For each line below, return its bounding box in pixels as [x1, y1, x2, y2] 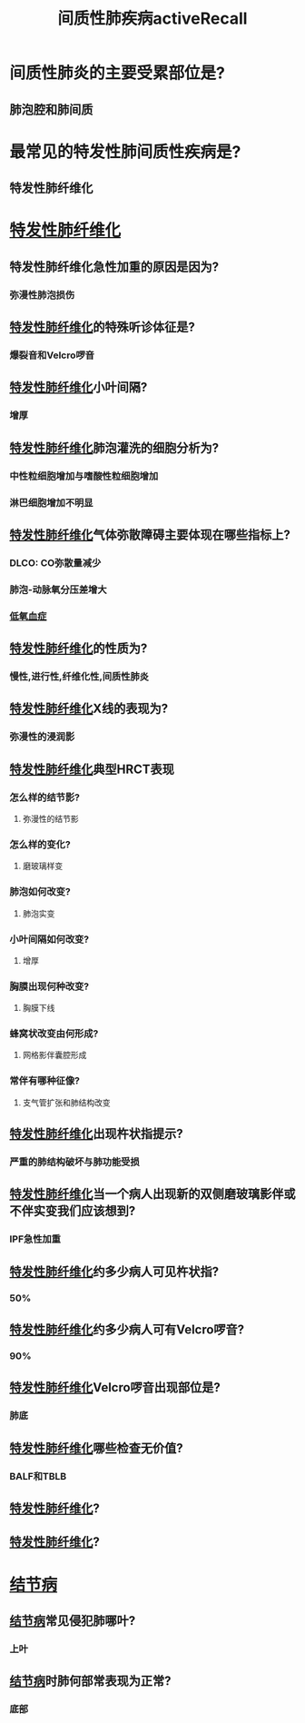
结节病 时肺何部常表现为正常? [9, 1673, 172, 1689]
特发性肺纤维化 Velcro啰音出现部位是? [9, 1380, 221, 1395]
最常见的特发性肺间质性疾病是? [9, 142, 241, 162]
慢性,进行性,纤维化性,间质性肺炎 [9, 669, 150, 682]
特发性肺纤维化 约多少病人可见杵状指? [9, 1263, 220, 1279]
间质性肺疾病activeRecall [57, 8, 248, 29]
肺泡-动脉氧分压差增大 [9, 583, 107, 596]
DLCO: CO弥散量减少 [9, 556, 102, 569]
